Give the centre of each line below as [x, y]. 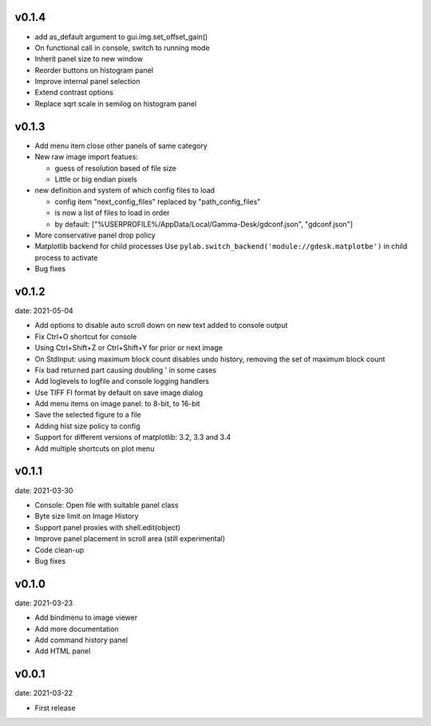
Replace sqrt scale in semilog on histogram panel [116, 103]
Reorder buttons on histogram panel [94, 70]
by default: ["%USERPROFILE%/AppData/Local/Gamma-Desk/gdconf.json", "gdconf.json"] [204, 224]
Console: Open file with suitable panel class [107, 505]
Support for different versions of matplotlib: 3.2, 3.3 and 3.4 [133, 437]
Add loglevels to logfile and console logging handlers [122, 381]
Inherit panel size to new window [89, 59]
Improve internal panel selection [87, 82]
